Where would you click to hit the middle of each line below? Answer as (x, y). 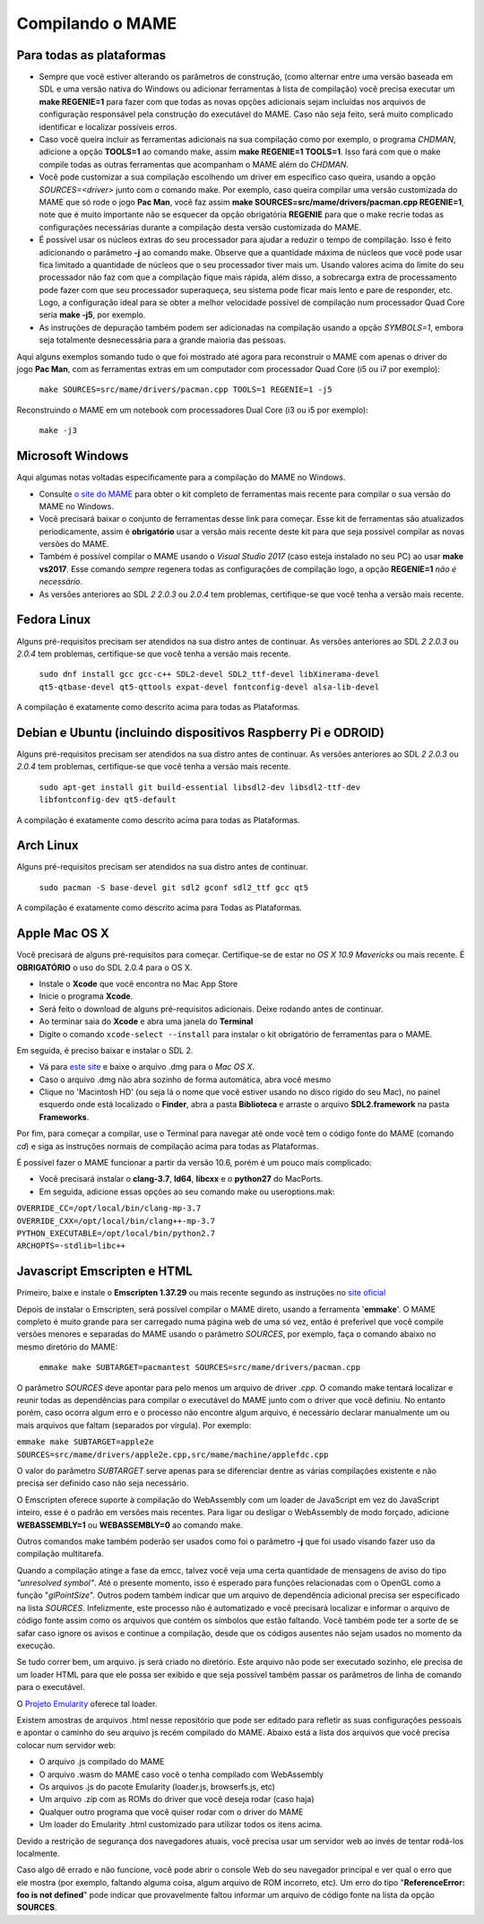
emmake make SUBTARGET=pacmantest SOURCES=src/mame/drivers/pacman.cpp (200, 1368)
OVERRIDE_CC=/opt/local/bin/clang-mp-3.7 (109, 1209)
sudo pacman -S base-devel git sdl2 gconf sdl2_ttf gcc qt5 (174, 887)
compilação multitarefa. (60, 1554)
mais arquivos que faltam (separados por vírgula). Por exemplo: (134, 1425)
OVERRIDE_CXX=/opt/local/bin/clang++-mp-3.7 (116, 1221)
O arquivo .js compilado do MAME (102, 1762)
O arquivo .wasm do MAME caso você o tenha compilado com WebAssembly (181, 1774)
